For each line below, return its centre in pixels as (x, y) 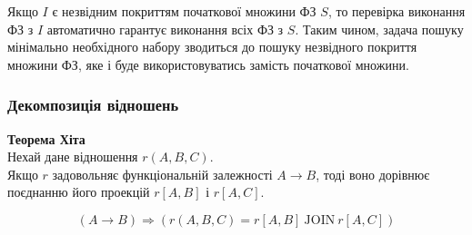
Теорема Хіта (46, 138)
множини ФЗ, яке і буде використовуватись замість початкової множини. (208, 64)
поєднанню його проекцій (79, 192)
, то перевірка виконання (397, 11)
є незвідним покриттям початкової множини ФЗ (184, 11)
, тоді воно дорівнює (373, 174)
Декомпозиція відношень (93, 105)
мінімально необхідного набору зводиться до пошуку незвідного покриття (212, 47)
